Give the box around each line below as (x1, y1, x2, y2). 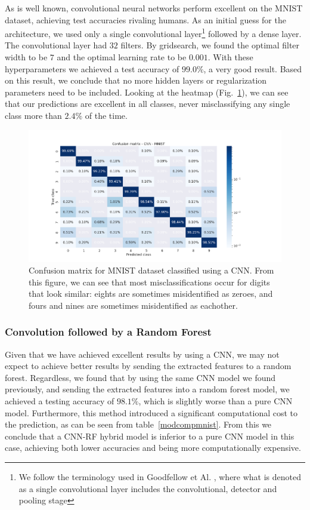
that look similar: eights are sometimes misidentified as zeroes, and (29, 287, 273, 300)
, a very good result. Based (203, 62, 302, 75)
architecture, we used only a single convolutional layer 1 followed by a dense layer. (5, 26, 302, 39)
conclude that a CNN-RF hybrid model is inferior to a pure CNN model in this (5, 429, 294, 442)
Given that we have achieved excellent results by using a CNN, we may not (5, 348, 280, 360)
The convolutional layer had (5, 39, 107, 51)
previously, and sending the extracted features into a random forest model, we (5, 383, 290, 395)
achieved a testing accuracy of (5, 395, 114, 407)
